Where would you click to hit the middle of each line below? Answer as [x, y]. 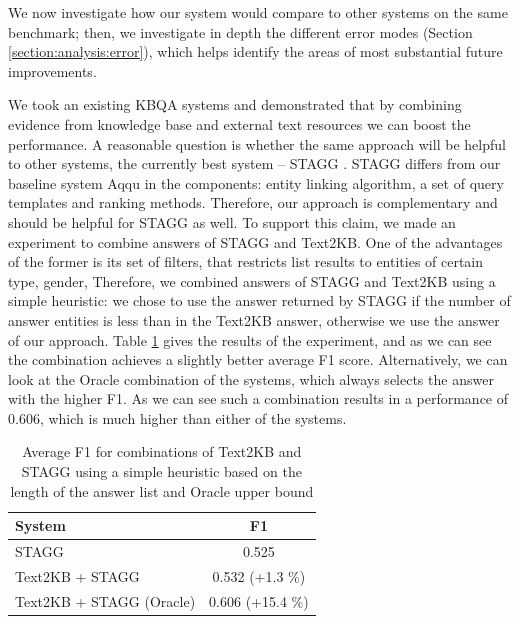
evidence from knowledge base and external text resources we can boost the [239, 123]
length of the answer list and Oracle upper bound [162, 490]
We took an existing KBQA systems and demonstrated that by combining [235, 104]
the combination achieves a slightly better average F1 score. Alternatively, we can [258, 359]
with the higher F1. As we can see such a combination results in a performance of [258, 398]
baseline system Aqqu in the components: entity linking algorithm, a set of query [256, 182]
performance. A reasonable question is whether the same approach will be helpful [257, 143]
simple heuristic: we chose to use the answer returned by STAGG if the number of [259, 300]
